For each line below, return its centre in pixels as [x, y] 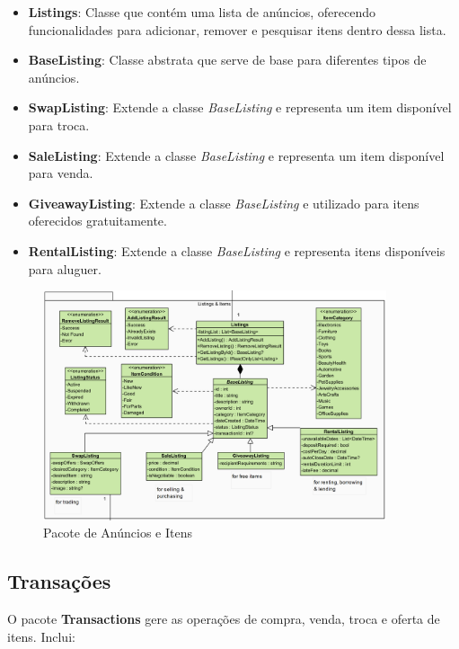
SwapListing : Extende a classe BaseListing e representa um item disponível [240, 107]
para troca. [59, 124]
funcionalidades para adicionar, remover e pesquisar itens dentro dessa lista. [237, 29]
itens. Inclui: [41, 636]
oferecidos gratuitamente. [97, 221]
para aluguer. [65, 268]
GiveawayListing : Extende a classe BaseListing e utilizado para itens [224, 203]
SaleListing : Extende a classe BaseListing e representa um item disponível [236, 155]
